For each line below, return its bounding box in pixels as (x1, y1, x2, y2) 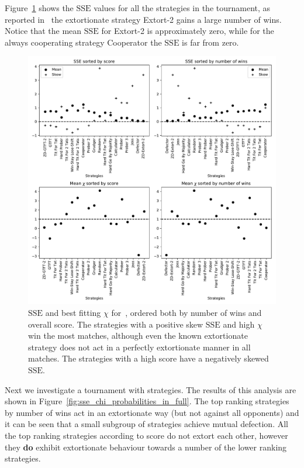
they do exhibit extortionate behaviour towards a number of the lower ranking (5, 441, 287, 453)
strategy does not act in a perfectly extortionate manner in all (28, 340, 251, 353)
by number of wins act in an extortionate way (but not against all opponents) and (5, 406, 299, 418)
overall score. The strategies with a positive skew (28, 318, 203, 330)
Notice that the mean (5, 25, 82, 37)
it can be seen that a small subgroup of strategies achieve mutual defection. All (5, 418, 288, 430)
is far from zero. (182, 36, 239, 48)
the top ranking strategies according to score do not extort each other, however (5, 429, 288, 441)
